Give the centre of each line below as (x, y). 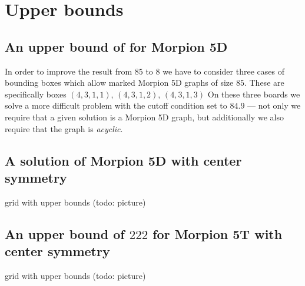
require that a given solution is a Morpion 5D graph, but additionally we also (144, 117)
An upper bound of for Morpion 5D (116, 46)
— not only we (274, 105)
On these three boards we (254, 94)
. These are (264, 83)
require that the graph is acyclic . (64, 128)
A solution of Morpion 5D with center (123, 160)
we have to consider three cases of (223, 71)
